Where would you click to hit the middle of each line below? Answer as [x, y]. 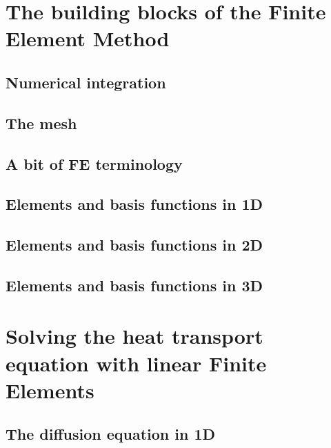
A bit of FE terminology [94, 163]
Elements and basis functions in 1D [134, 204]
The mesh [41, 123]
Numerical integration [86, 82]
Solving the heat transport [134, 336]
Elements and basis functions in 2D [134, 245]
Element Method [88, 38]
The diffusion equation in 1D [111, 434]
